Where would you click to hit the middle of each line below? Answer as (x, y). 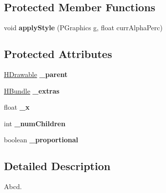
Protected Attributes (58, 54)
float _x (17, 107)
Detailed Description (57, 166)
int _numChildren (35, 123)
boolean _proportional (41, 140)
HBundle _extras (32, 90)
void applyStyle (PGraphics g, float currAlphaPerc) (83, 28)
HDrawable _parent (36, 74)
